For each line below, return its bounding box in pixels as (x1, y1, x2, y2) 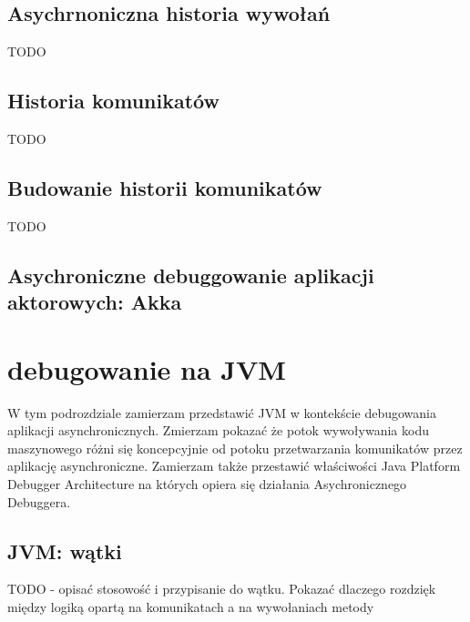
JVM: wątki (7, 536, 122, 565)
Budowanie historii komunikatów (7, 173, 322, 201)
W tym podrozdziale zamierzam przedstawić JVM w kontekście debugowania (7, 403, 436, 422)
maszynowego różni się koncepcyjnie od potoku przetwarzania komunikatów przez (7, 438, 463, 457)
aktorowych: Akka (7, 288, 182, 316)
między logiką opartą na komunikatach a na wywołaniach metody (7, 597, 374, 617)
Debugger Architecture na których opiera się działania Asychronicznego (7, 474, 407, 494)
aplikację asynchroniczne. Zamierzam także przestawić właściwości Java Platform (7, 456, 461, 475)
